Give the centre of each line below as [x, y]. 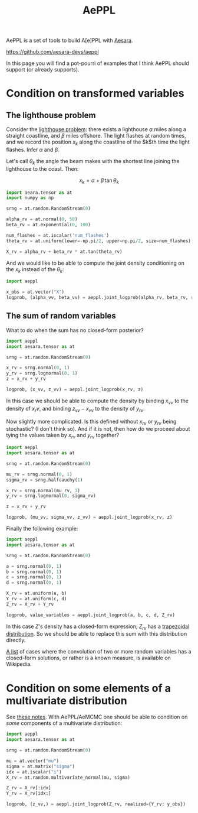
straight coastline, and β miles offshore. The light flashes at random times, [96, 136]
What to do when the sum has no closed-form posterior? [75, 330]
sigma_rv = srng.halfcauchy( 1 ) [44, 480]
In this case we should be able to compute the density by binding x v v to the [98, 401]
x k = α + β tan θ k [99, 181]
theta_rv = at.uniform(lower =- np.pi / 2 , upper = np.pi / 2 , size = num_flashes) [99, 241]
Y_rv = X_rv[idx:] [29, 794]
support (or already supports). [43, 70]
